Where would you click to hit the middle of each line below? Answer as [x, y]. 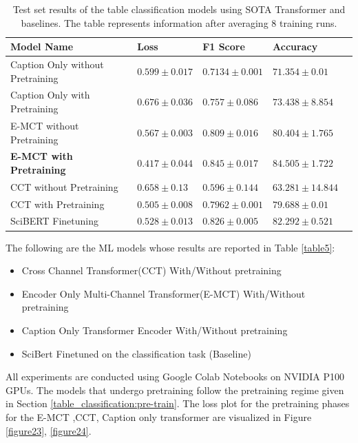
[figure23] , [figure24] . [49, 430]
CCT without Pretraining [64, 186]
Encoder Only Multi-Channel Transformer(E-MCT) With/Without [164, 293]
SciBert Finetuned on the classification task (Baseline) [136, 353]
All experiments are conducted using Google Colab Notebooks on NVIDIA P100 [175, 377]
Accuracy [295, 47]
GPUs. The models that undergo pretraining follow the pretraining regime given [175, 390]
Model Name [42, 47]
